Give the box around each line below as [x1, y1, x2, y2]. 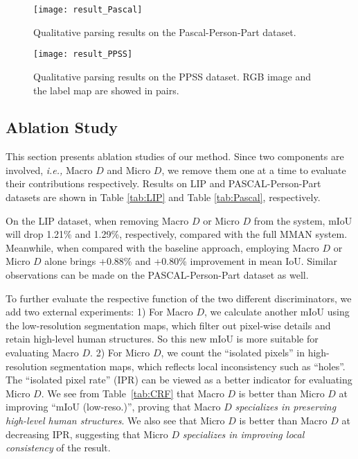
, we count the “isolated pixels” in [161, 345, 305, 360]
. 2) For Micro [90, 345, 150, 360]
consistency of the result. [6, 440, 111, 455]
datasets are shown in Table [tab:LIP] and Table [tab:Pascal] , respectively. [6, 190, 321, 205]
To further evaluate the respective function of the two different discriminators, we [6, 291, 352, 305]
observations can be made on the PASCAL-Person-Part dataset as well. [6, 268, 309, 282]
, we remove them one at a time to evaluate [161, 162, 346, 177]
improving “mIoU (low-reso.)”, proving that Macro [6, 399, 221, 414]
